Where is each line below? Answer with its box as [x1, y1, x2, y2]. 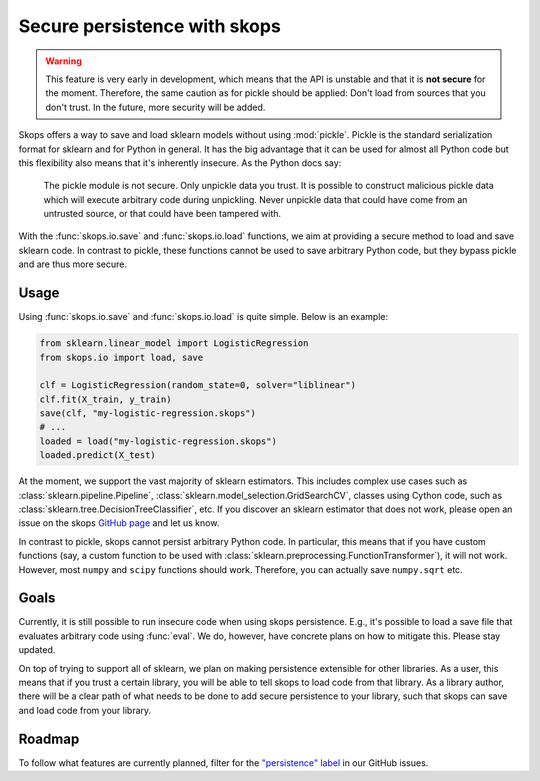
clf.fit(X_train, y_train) [39, 393, 172, 405]
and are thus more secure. [18, 258, 127, 270]
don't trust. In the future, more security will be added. [45, 101, 266, 113]
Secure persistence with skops [18, 15, 282, 37]
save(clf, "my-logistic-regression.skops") [39, 408, 257, 419]
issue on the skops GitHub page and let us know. [18, 517, 220, 529]
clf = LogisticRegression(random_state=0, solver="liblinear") [39, 380, 357, 391]
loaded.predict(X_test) [39, 450, 157, 461]
